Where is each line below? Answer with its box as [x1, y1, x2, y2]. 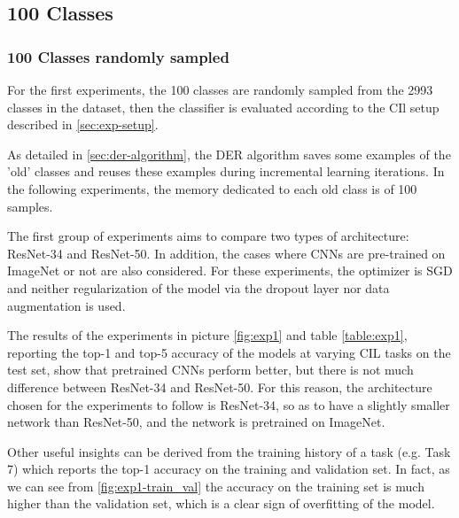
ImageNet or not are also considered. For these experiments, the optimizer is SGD [7, 261, 453, 280]
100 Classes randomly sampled [7, 45, 229, 67]
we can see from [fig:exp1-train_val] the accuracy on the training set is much [7, 476, 424, 495]
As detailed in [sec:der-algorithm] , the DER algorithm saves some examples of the [7, 144, 451, 163]
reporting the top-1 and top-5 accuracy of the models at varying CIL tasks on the [7, 343, 451, 361]
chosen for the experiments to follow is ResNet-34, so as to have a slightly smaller [7, 395, 450, 414]
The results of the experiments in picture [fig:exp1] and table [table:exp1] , [7, 326, 408, 344]
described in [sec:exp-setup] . [7, 115, 159, 134]
